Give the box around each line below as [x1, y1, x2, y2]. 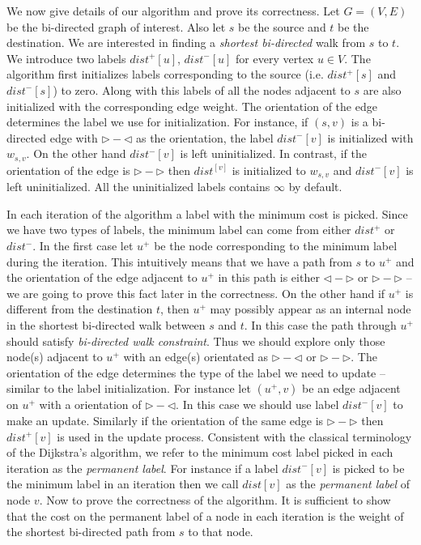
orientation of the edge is [6, 161, 130, 178]
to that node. [188, 523, 253, 540]
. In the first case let [32, 237, 134, 254]
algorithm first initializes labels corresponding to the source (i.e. [6, 66, 324, 83]
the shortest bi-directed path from [6, 523, 176, 540]
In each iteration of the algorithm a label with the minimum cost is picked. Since [6, 205, 408, 222]
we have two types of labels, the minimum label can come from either [6, 221, 351, 238]
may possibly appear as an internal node [210, 300, 411, 317]
